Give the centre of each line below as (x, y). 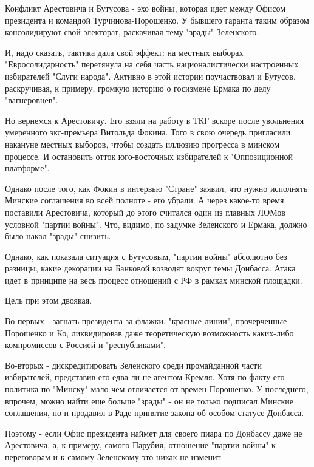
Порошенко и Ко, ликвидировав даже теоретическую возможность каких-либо (149, 332)
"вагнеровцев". (32, 100)
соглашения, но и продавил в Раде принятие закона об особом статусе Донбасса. (155, 413)
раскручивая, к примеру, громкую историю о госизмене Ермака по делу (138, 88)
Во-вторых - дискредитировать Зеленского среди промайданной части (133, 365)
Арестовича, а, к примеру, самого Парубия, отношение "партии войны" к (140, 445)
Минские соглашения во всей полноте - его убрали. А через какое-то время (145, 200)
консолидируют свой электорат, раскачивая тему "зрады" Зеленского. (132, 32)
